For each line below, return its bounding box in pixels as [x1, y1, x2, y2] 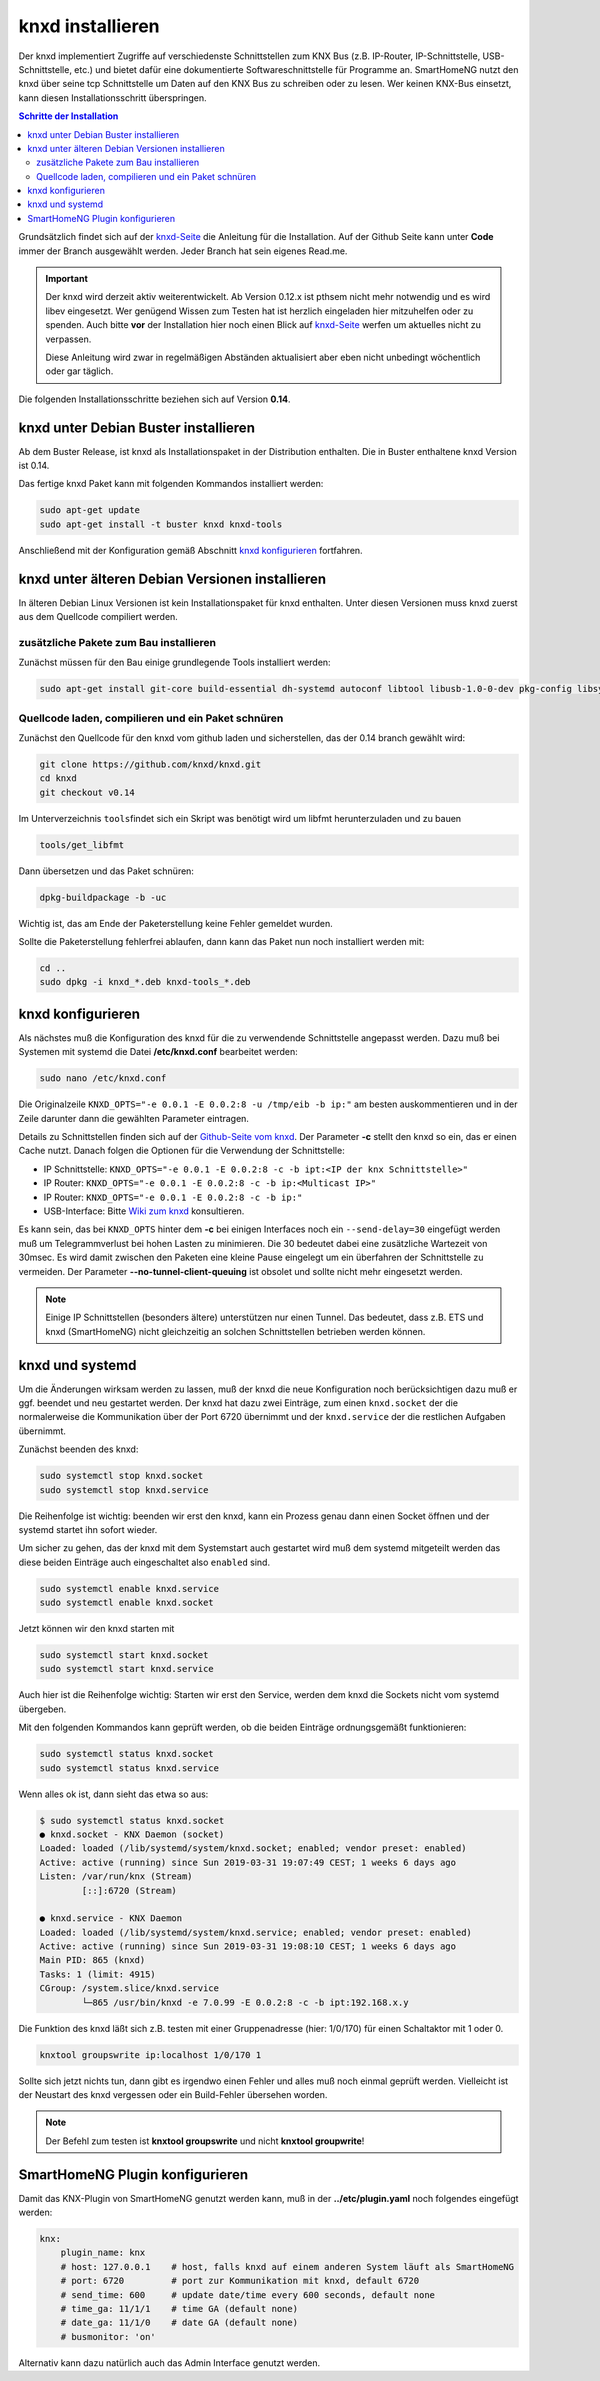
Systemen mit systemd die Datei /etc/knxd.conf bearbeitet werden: [18, 1046, 299, 1058]
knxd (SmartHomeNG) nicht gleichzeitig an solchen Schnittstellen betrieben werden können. [45, 1325, 426, 1337]
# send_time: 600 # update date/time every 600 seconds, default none [60, 2289, 435, 2300]
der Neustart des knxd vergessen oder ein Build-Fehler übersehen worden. [18, 2089, 328, 2100]
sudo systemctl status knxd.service [39, 1762, 220, 1774]
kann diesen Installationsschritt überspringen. [18, 91, 207, 104]
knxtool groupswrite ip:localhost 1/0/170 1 [39, 2049, 262, 2060]
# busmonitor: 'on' [60, 2331, 157, 2342]
